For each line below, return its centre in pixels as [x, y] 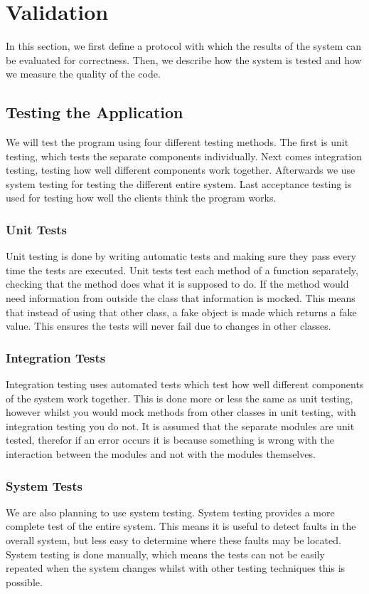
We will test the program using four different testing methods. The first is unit [177, 142]
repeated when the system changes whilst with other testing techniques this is [176, 568]
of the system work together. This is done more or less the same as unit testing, [180, 398]
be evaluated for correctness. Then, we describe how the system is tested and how [184, 59]
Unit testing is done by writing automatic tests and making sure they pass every [181, 256]
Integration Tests [56, 357]
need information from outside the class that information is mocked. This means [181, 298]
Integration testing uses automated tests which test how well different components [185, 384]
